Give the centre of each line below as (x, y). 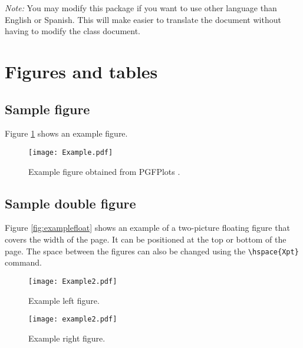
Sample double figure (70, 203)
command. (23, 262)
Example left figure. (64, 300)
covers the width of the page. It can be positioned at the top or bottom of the (146, 239)
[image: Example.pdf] (71, 152)
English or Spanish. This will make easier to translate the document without (143, 19)
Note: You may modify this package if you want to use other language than (141, 8)
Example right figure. (67, 338)
